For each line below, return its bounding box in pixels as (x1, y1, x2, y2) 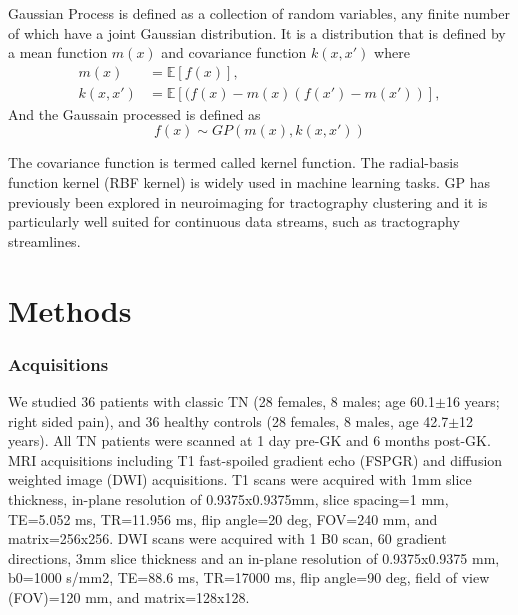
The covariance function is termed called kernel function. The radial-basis (8, 152, 459, 173)
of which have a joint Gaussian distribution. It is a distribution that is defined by (8, 22, 506, 43)
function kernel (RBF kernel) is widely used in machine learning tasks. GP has (8, 172, 491, 193)
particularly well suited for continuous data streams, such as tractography (8, 211, 460, 232)
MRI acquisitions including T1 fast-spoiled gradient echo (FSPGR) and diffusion (8, 449, 503, 470)
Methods (8, 289, 132, 330)
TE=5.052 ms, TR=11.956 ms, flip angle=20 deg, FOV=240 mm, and (8, 508, 438, 529)
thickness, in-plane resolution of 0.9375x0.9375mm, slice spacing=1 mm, (8, 488, 449, 509)
